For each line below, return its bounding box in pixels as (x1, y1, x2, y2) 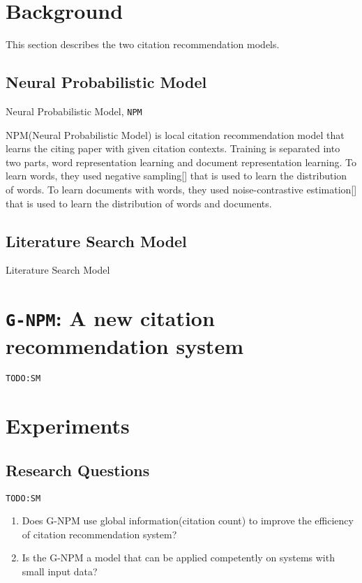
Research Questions (6, 459, 150, 480)
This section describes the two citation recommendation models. (6, 37, 280, 52)
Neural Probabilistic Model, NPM (6, 103, 142, 118)
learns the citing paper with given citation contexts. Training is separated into (6, 141, 340, 156)
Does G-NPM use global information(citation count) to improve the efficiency (22, 513, 354, 528)
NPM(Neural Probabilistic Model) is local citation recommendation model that (6, 127, 345, 142)
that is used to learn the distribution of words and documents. (6, 195, 272, 210)
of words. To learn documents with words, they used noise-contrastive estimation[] (6, 182, 357, 196)
